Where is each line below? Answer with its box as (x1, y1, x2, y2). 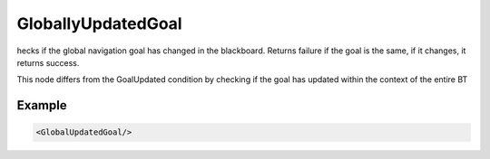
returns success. (16, 57, 80, 68)
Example (16, 98, 67, 113)
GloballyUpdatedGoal (16, 14, 182, 33)
